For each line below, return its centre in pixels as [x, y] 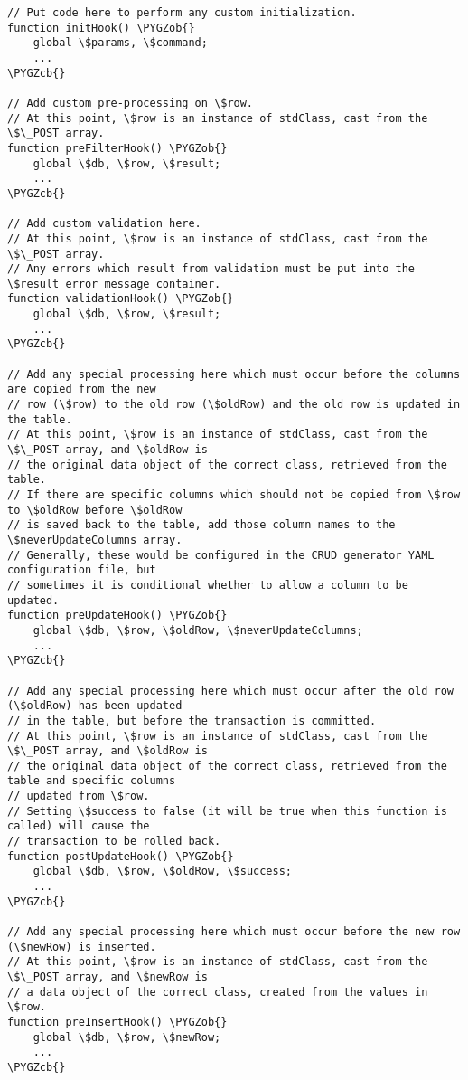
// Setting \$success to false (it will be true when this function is [227, 811]
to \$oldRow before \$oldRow [95, 510]
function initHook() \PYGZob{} [101, 28]
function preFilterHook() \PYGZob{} [117, 148]
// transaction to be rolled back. [114, 842]
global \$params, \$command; [120, 43]
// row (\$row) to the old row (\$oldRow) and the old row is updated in [234, 405]
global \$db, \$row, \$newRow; [127, 1037]
